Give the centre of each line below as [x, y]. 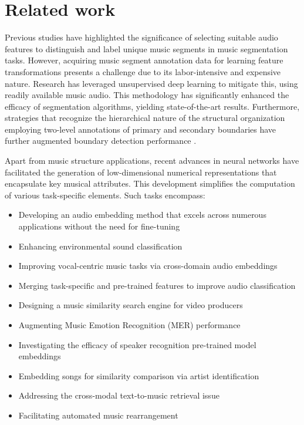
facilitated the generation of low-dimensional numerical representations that [141, 172]
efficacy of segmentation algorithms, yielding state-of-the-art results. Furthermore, [152, 106]
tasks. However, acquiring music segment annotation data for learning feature [144, 60]
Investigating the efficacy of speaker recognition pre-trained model [137, 344]
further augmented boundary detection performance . [101, 141]
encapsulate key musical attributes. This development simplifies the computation [150, 183]
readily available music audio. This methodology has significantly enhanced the [147, 95]
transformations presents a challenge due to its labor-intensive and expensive [143, 71]
